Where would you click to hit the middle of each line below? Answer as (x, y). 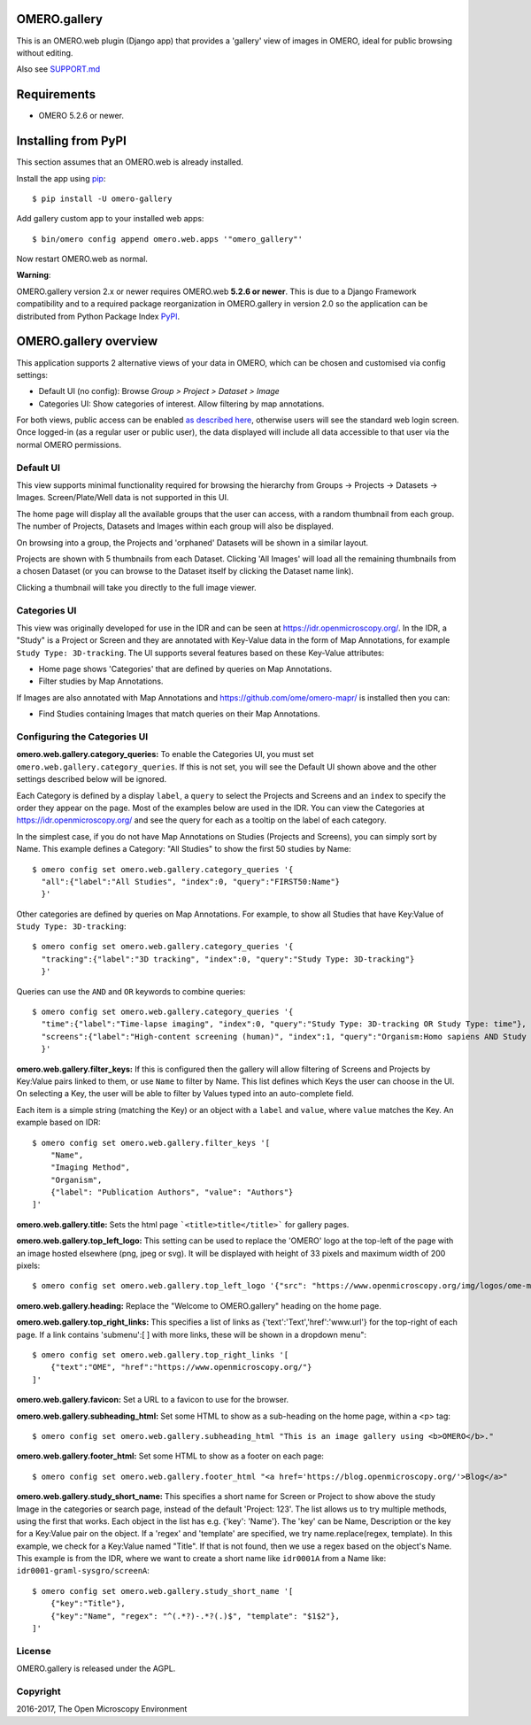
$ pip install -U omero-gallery (102, 198)
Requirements (56, 94)
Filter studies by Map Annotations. (101, 681)
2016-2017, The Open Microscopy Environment (102, 1709)
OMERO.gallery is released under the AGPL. (96, 1668)
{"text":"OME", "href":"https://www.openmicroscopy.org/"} (181, 1367)
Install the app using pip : (61, 178)
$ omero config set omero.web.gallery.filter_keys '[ (151, 1143)
